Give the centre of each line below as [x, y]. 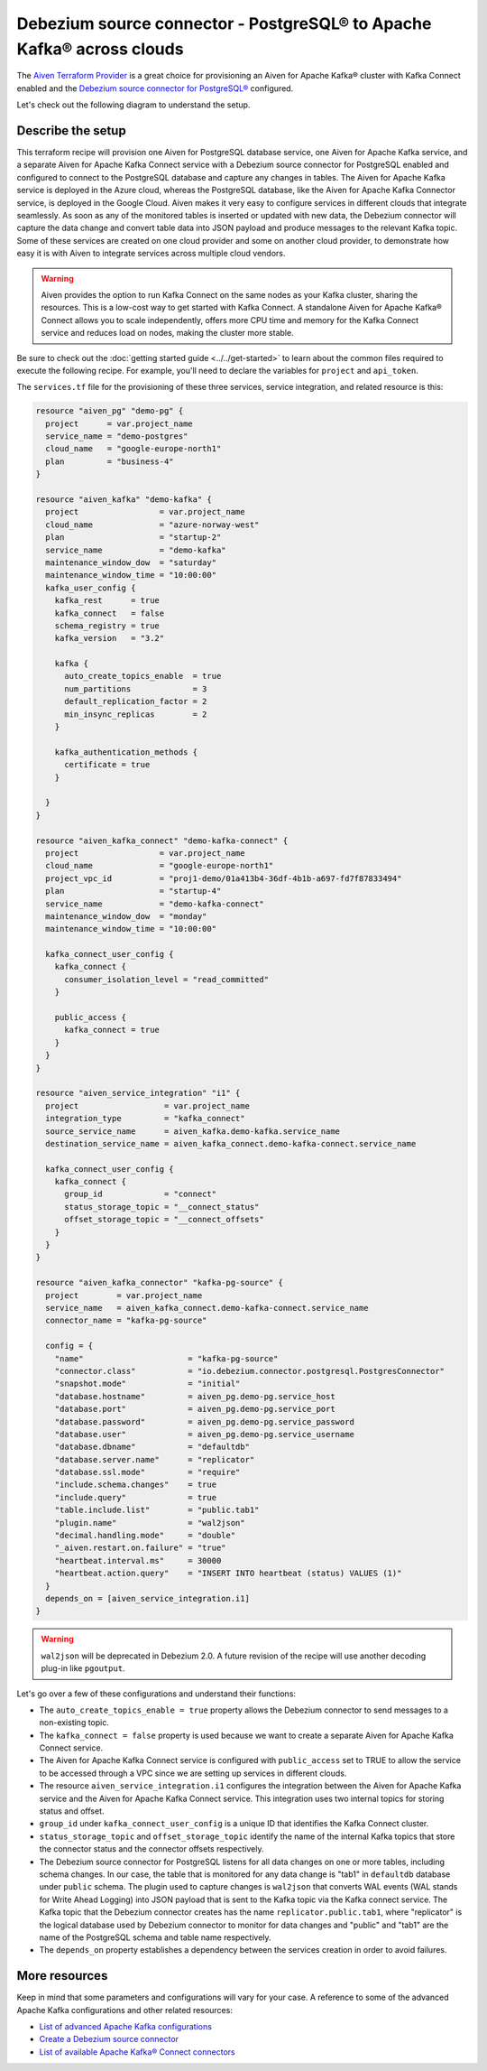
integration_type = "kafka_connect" [145, 1119]
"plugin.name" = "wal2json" [150, 1523]
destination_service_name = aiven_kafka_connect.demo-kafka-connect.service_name [231, 1143]
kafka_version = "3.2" [110, 638]
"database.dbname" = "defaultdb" [152, 1447]
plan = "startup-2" [133, 538]
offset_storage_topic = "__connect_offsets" [165, 1220]
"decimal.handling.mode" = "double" [145, 1536]
